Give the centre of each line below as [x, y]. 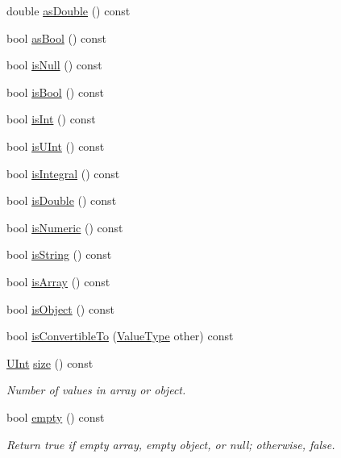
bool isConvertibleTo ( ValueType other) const [120, 336]
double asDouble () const [69, 10]
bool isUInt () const [56, 146]
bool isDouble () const [62, 200]
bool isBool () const [55, 92]
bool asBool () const [57, 37]
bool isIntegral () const [63, 173]
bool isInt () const [51, 119]
